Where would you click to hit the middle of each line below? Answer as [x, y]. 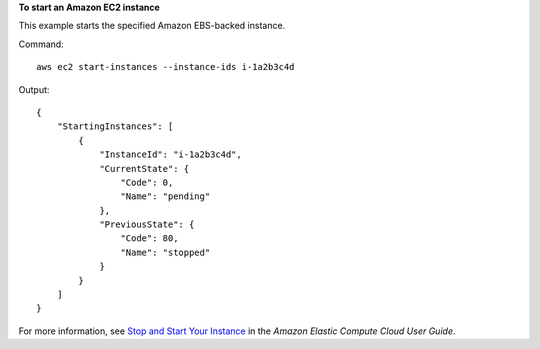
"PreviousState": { [147, 224]
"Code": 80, [149, 238]
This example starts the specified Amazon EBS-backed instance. [152, 26]
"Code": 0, [147, 182]
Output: [34, 89]
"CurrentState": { [144, 168]
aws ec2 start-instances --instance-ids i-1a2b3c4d [165, 67]
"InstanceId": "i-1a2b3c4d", [170, 154]
